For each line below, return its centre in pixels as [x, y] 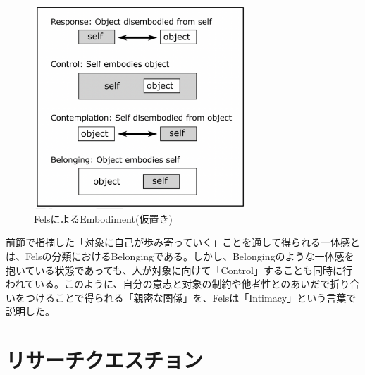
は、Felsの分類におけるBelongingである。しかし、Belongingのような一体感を [180, 256]
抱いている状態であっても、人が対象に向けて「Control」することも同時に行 [179, 270]
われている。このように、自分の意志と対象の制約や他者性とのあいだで [168, 284]
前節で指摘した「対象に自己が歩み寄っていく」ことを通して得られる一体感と [183, 242]
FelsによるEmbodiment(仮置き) [103, 218]
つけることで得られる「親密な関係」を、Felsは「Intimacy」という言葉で [191, 297]
